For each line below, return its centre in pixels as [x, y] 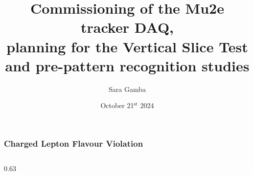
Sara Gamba [127, 89]
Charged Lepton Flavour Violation [74, 143]
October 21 [117, 105]
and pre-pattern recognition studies [127, 65]
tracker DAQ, [127, 27]
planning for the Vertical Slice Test [127, 46]
